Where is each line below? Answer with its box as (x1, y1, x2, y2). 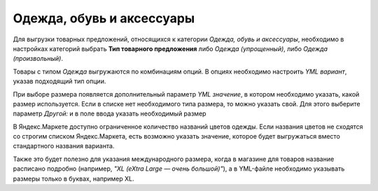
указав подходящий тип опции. (13, 77, 106, 85)
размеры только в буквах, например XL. (13, 174, 134, 183)
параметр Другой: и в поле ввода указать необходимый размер (13, 109, 206, 118)
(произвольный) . (13, 55, 63, 63)
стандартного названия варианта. (13, 142, 115, 150)
